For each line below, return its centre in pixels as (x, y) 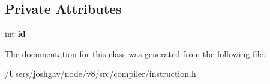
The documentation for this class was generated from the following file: (135, 53)
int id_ (19, 34)
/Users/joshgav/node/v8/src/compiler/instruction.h (100, 74)
